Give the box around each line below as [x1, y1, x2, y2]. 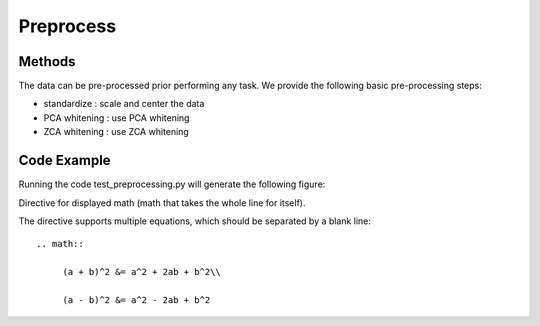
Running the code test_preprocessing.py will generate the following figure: [18, 178, 326, 190]
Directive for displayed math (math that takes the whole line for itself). [18, 196, 306, 209]
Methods [18, 53, 76, 70]
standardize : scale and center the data [43, 98, 205, 110]
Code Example [18, 152, 111, 169]
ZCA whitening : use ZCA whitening [43, 126, 189, 138]
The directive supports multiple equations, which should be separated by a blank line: [18, 215, 372, 227]
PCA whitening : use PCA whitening [43, 111, 190, 124]
